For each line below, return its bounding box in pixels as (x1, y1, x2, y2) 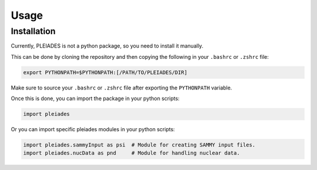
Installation (11, 26, 56, 36)
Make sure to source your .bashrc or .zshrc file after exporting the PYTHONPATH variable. (11, 84, 232, 91)
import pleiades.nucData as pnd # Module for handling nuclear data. (23, 150, 240, 156)
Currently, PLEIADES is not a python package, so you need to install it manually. (11, 42, 204, 49)
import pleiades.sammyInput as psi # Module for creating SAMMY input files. (23, 142, 255, 148)
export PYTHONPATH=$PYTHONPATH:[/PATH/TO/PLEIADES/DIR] (23, 69, 188, 76)
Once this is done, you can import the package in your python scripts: (11, 95, 180, 102)
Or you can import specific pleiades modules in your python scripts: (11, 126, 176, 133)
